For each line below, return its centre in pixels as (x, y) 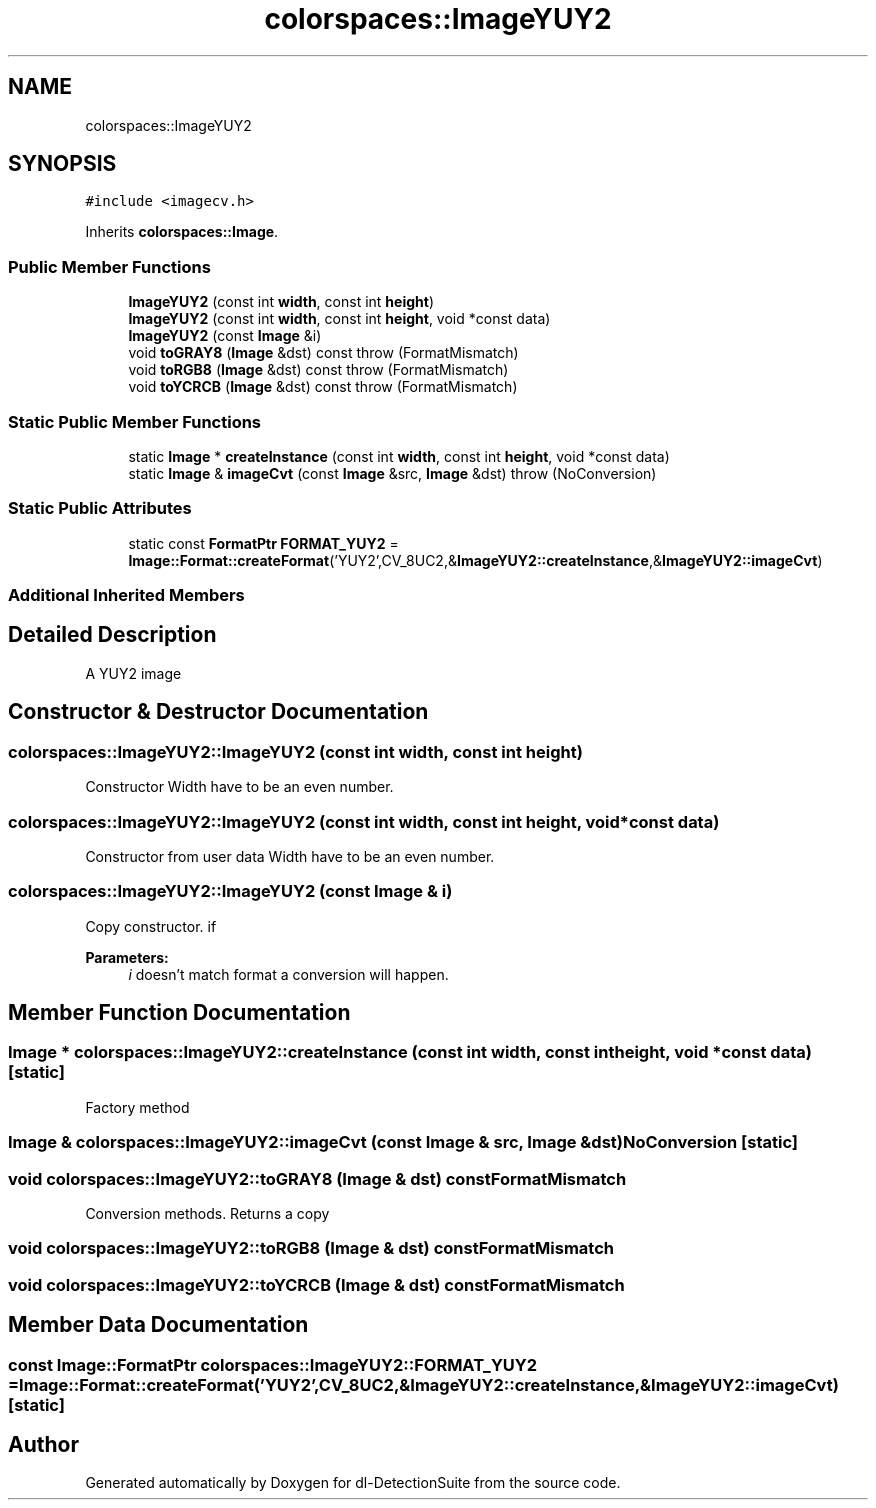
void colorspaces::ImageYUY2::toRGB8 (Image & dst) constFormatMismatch (311, 1248)
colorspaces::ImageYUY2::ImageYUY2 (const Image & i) (230, 891)
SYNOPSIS (62, 164)
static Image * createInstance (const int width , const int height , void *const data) (399, 456)
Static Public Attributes (100, 508)
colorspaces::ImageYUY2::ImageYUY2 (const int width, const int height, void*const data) (364, 821)
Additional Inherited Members (126, 595)
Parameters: (127, 957)
